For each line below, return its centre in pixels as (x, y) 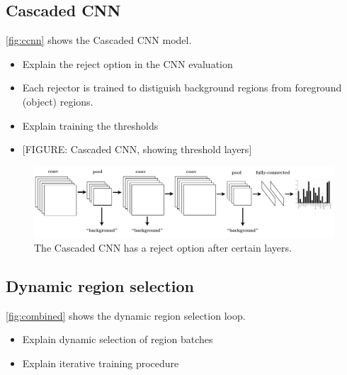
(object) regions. (58, 101)
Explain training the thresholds (90, 125)
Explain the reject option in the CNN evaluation (127, 63)
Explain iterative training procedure (101, 363)
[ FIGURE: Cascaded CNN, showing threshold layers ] (137, 149)
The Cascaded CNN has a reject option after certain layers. (163, 247)
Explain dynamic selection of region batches (118, 339)
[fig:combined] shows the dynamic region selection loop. (126, 315)
